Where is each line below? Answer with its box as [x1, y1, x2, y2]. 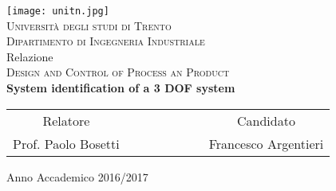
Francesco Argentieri [208, 134, 324, 153]
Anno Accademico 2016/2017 [6, 168, 148, 185]
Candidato [237, 111, 295, 130]
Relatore [42, 111, 90, 130]
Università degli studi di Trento [6, 17, 172, 33]
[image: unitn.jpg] [6, 6, 109, 17]
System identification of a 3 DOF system [6, 80, 235, 96]
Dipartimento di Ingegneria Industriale [6, 33, 205, 49]
